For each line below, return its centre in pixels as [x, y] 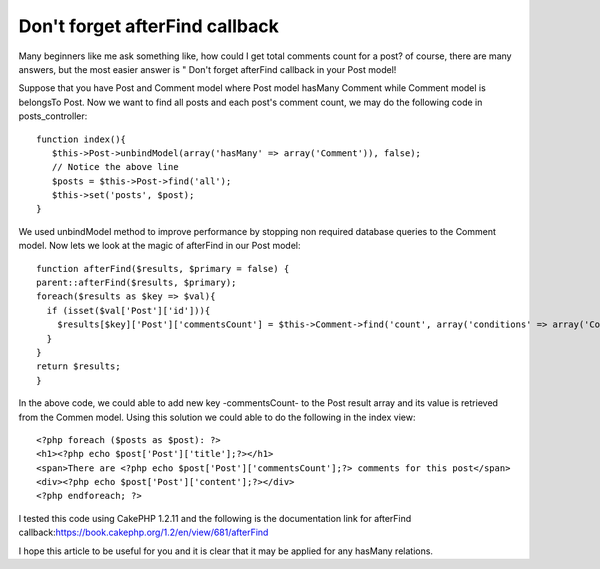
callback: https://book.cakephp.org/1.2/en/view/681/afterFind [143, 532]
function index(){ [81, 139]
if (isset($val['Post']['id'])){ [128, 310]
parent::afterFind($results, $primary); [136, 283]
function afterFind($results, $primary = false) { [163, 268]
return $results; [78, 366]
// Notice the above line [115, 167]
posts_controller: [53, 116]
